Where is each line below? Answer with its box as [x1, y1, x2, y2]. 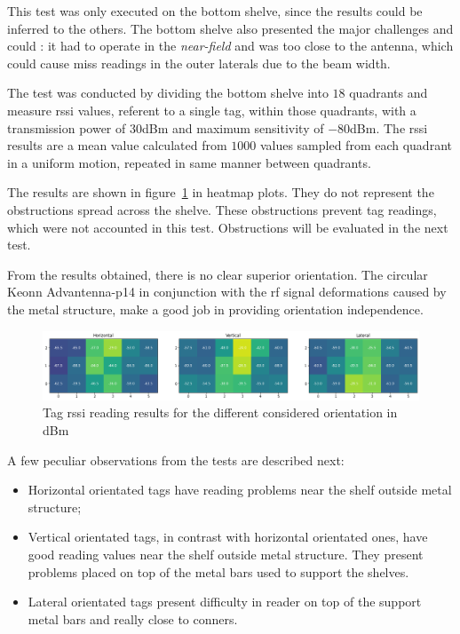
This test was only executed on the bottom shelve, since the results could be [7, 2, 423, 20]
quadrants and [349, 83, 428, 102]
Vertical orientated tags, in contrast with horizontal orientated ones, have [28, 527, 428, 546]
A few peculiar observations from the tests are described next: [7, 450, 345, 469]
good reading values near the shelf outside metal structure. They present [28, 544, 424, 563]
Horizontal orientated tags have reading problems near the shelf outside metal [28, 480, 452, 499]
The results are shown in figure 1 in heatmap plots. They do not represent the [7, 183, 434, 202]
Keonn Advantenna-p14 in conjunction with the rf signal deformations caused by [7, 282, 447, 301]
